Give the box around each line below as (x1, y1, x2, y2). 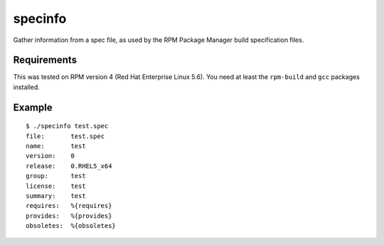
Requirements (13, 54, 78, 66)
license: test (26, 182, 86, 190)
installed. (13, 83, 41, 91)
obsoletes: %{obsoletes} (26, 221, 117, 230)
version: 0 (26, 152, 75, 160)
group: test (26, 172, 86, 180)
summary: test (26, 192, 86, 199)
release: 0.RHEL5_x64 (26, 162, 112, 170)
